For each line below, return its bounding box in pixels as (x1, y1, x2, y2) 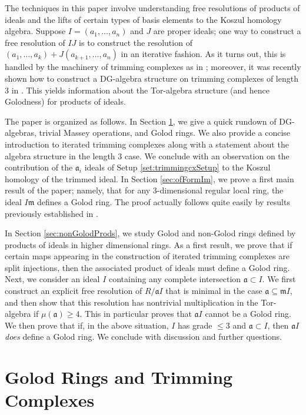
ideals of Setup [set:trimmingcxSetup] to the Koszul (84, 161, 271, 173)
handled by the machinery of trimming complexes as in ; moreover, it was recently (5, 61, 301, 73)
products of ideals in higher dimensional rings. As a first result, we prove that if (5, 238, 292, 250)
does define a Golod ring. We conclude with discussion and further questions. (5, 330, 282, 343)
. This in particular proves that (79, 307, 192, 320)
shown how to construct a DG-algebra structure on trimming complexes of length (5, 72, 298, 84)
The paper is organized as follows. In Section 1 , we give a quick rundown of (5, 115, 277, 127)
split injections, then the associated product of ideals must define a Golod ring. (5, 261, 290, 273)
